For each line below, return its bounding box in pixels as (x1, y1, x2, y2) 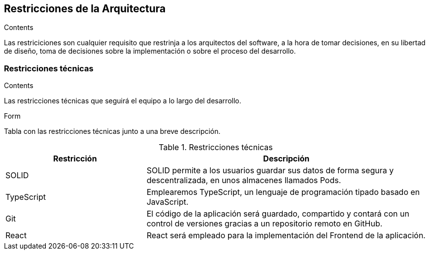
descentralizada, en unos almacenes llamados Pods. (146, 175, 341, 186)
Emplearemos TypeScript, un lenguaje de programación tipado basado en (146, 187, 420, 197)
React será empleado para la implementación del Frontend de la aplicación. (146, 230, 426, 241)
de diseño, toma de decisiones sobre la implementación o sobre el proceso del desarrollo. (4, 47, 296, 56)
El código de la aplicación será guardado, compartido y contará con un (146, 209, 409, 219)
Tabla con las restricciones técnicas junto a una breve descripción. (4, 127, 221, 136)
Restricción (53, 154, 97, 164)
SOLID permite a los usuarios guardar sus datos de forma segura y (146, 165, 394, 176)
